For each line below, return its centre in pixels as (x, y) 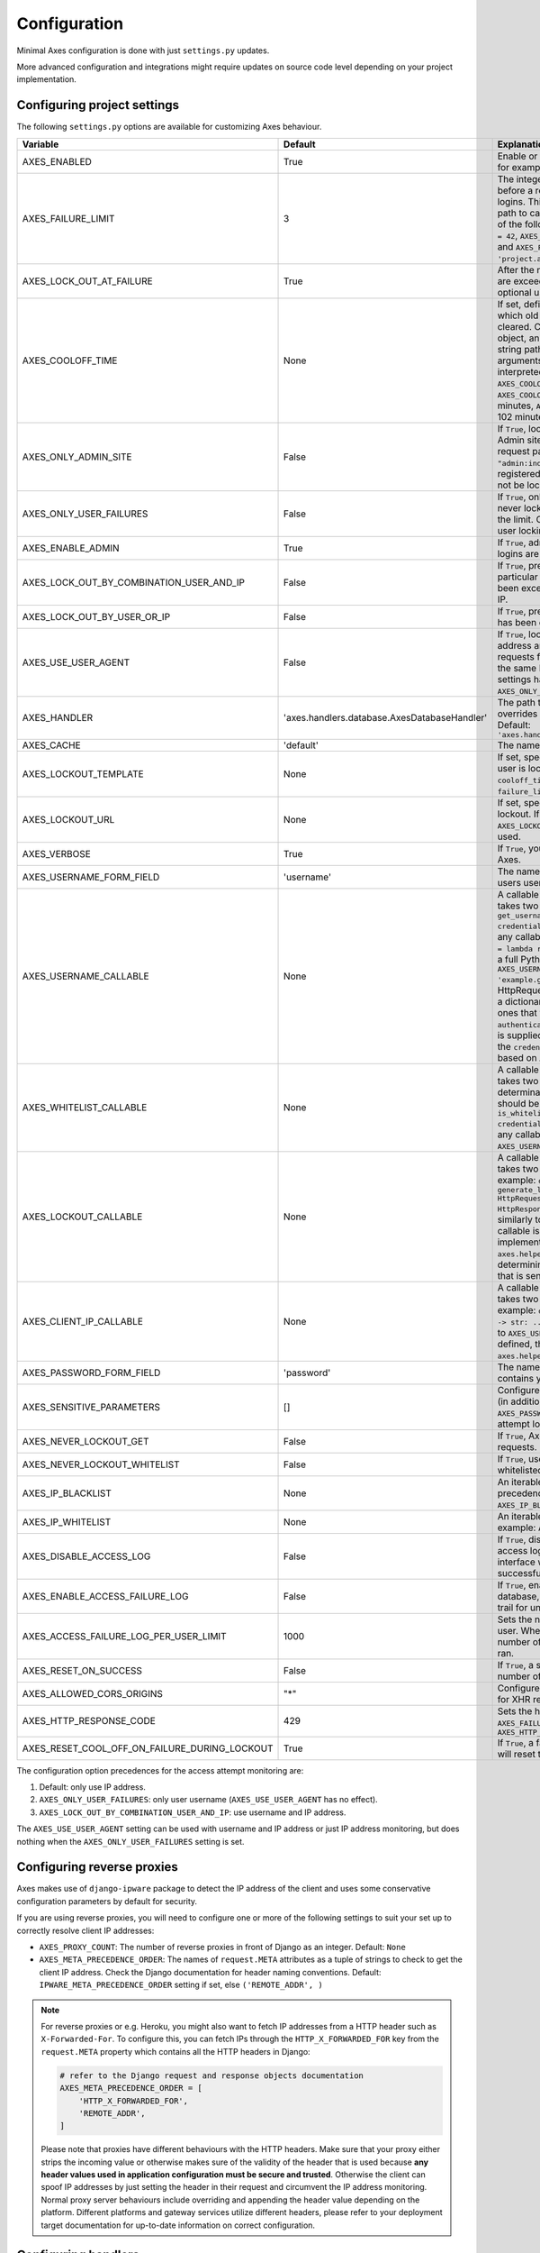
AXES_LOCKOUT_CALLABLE (82, 1217)
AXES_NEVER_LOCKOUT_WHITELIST (101, 1464)
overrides (517, 714)
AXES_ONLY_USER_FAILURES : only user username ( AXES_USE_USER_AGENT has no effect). (208, 1800)
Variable (40, 144)
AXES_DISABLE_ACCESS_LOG (86, 1556)
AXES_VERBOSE (57, 853)
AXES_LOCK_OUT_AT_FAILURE (87, 281)
